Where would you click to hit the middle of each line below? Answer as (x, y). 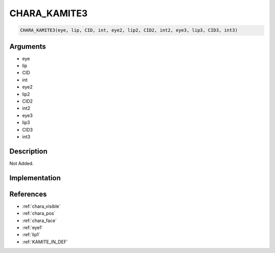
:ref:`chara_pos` (39, 213)
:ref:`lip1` (31, 235)
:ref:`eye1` (33, 227)
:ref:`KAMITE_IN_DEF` (45, 242)
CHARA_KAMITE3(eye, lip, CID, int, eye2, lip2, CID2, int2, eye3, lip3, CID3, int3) (129, 30)
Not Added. (22, 163)
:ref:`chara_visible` (42, 206)
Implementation (35, 178)
